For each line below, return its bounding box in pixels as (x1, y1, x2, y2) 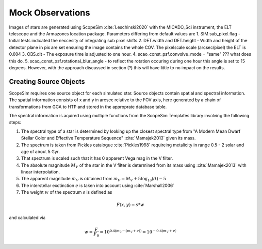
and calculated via (9, 215, 46, 220)
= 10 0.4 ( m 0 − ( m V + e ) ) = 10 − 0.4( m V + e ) (99, 228, 177, 235)
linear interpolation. (21, 169, 60, 175)
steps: (9, 119, 21, 125)
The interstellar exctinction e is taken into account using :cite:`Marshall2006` (21, 182, 175, 188)
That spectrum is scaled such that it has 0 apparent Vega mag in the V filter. (21, 156, 173, 161)
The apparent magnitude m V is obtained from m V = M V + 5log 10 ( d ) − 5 (21, 176, 166, 183)
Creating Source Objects (9, 78, 85, 86)
